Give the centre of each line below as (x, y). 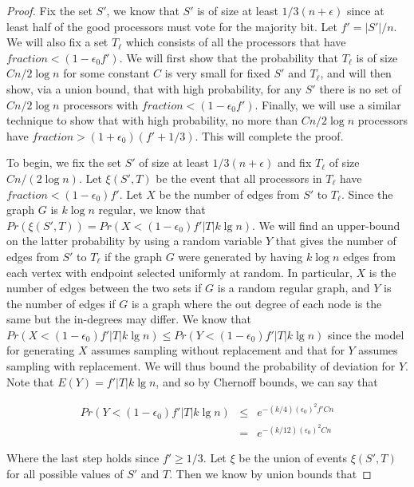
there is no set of (360, 88)
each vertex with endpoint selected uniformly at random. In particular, (179, 272)
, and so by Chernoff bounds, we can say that (267, 381)
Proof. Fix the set (49, 10)
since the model (366, 334)
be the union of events (293, 458)
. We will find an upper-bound (326, 225)
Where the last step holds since (83, 458)
